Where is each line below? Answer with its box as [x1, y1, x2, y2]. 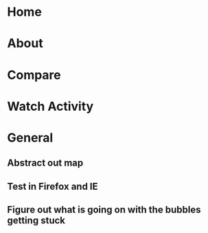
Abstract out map [7, 157, 84, 169]
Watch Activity [7, 98, 94, 114]
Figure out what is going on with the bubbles [7, 204, 201, 216]
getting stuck [7, 214, 66, 227]
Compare [7, 67, 62, 82]
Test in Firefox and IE [7, 180, 98, 192]
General [7, 130, 54, 145]
